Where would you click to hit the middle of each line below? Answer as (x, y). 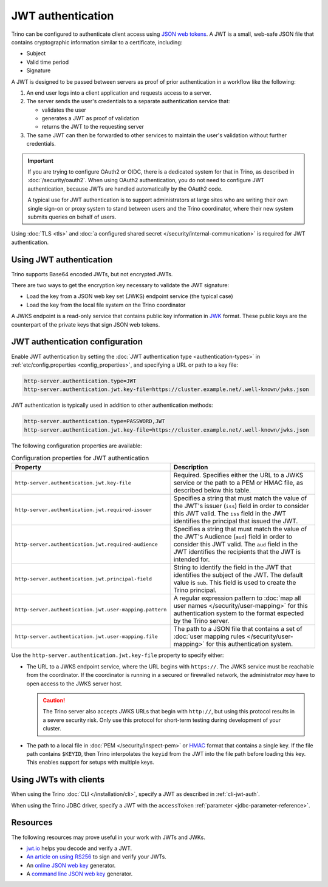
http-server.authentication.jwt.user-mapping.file (86, 637)
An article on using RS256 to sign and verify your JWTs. (96, 857)
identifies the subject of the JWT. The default (238, 575)
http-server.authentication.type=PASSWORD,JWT (94, 421)
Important (41, 160)
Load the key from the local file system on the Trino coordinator (106, 305)
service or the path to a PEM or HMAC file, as (238, 483)
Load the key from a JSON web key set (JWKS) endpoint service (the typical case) (130, 296)
